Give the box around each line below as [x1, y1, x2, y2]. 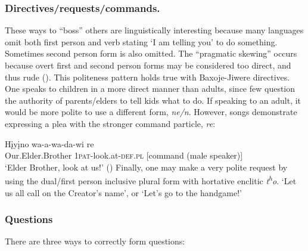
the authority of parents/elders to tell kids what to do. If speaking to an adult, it [5, 94, 301, 106]
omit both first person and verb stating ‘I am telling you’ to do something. [5, 35, 278, 48]
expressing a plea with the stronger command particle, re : [5, 117, 216, 129]
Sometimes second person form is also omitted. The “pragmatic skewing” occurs [5, 47, 297, 60]
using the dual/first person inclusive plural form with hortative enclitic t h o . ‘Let [5, 173, 297, 187]
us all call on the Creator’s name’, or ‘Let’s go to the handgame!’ [5, 186, 242, 199]
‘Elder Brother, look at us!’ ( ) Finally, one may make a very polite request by [5, 160, 288, 173]
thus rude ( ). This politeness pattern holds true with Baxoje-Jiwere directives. [5, 70, 290, 83]
